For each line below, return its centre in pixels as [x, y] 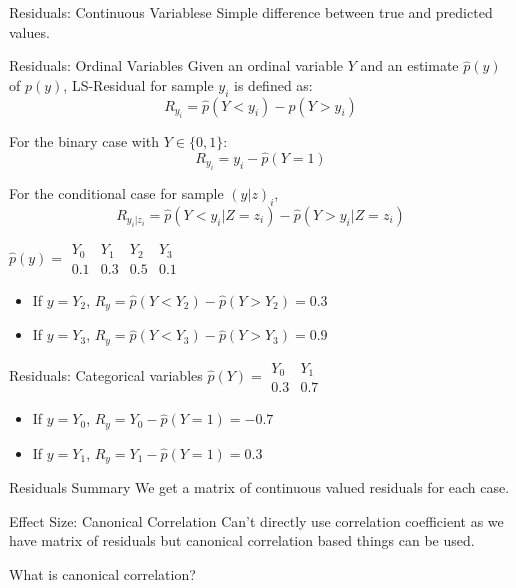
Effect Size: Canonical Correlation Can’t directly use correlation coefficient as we [256, 520]
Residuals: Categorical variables [106, 375]
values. [29, 31]
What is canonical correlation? [102, 574]
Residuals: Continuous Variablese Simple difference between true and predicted [251, 12]
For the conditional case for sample [116, 193]
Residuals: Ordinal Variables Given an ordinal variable [176, 65]
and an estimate [409, 65]
